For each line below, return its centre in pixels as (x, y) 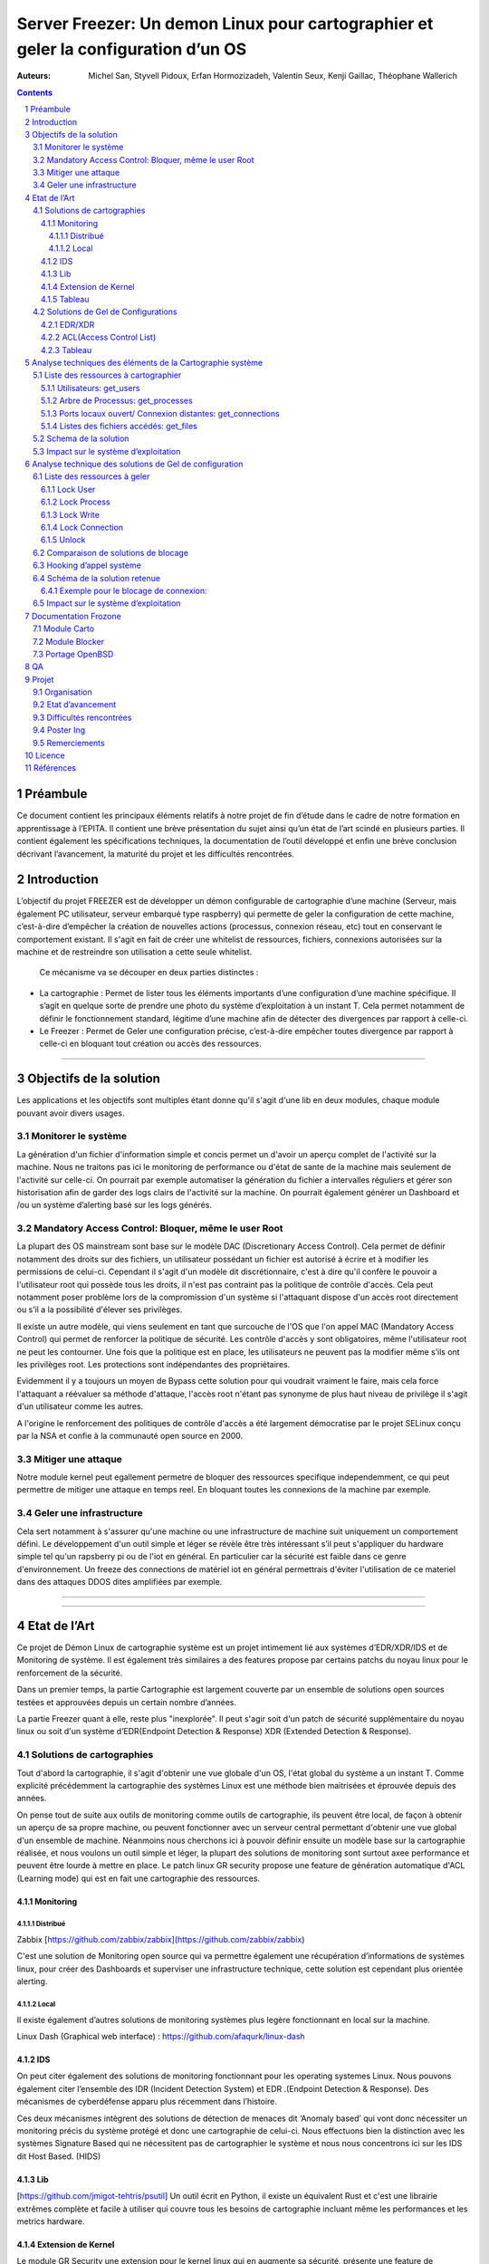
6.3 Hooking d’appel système (87, 565)
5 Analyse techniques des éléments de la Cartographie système (144, 362)
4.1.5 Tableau (65, 299)
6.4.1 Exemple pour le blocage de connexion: (124, 590)
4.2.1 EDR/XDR (68, 324)
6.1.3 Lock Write (70, 514)
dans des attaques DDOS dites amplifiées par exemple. (120, 1582)
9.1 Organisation (62, 692)
